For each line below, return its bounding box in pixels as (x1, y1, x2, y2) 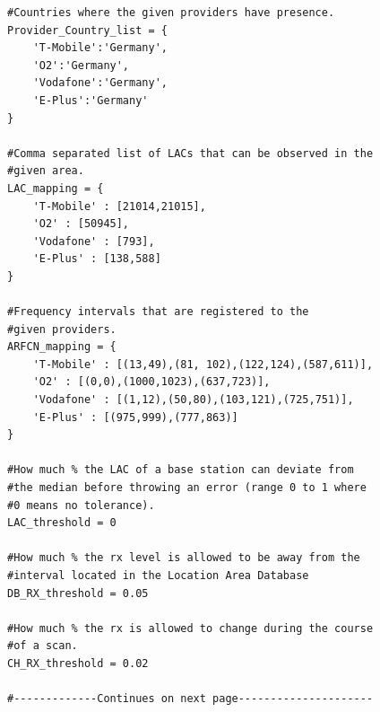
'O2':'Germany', (32, 58, 130, 72)
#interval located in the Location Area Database (7, 569, 309, 582)
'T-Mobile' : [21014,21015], (32, 199, 206, 213)
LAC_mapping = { (7, 181, 104, 195)
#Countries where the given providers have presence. (7, 6, 335, 19)
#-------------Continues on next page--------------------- (7, 692, 374, 706)
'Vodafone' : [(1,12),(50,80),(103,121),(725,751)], (32, 393, 354, 407)
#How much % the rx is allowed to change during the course (7, 621, 374, 635)
